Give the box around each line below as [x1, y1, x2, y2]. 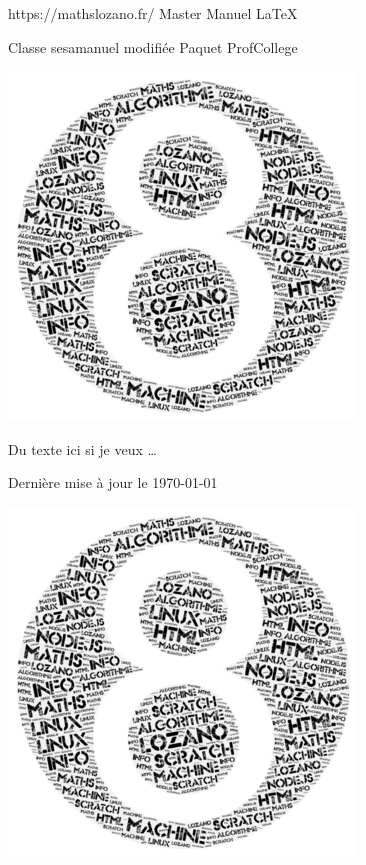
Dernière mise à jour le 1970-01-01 [8, 472, 218, 493]
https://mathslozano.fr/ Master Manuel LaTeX [8, 3, 298, 23]
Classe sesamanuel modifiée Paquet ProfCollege [8, 36, 298, 57]
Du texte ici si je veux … [8, 438, 157, 459]
